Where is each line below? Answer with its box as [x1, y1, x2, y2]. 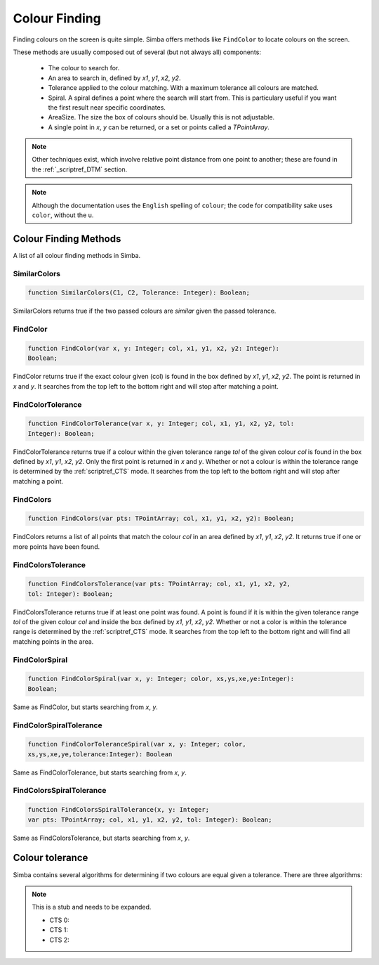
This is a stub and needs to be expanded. [32, 903, 152, 912]
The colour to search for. [48, 64, 120, 72]
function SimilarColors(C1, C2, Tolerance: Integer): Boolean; [27, 289, 251, 297]
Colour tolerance [13, 852, 88, 864]
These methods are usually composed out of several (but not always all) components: [13, 48, 261, 56]
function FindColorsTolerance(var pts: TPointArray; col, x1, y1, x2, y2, [27, 580, 291, 588]
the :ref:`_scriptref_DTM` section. [32, 165, 128, 174]
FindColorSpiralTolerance [13, 720, 102, 730]
